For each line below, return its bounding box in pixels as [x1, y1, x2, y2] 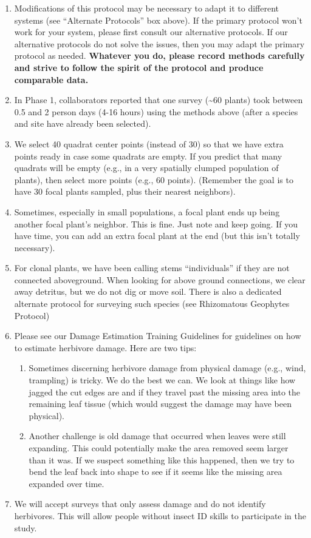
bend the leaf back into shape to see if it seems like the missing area [29, 465, 282, 478]
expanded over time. [29, 477, 104, 489]
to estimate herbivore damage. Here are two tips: [14, 341, 197, 354]
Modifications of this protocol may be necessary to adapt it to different [14, 2, 279, 14]
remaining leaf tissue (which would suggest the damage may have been [29, 397, 292, 410]
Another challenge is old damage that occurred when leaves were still [29, 429, 286, 442]
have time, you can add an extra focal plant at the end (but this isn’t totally [14, 229, 300, 242]
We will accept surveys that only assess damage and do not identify [14, 497, 266, 510]
